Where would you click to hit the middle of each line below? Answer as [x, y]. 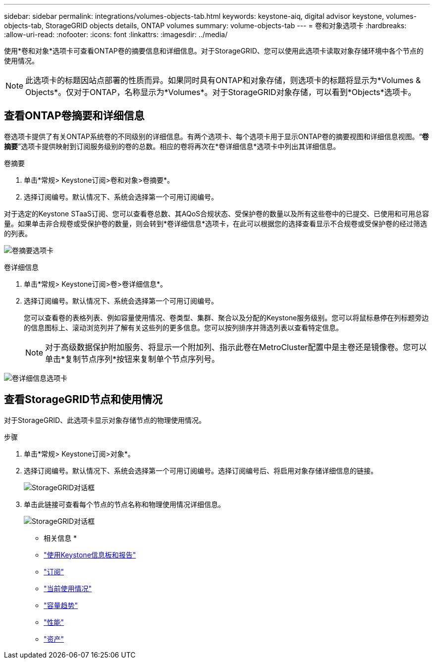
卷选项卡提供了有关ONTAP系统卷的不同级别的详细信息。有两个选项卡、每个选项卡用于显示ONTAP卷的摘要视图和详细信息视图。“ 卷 [217, 136]
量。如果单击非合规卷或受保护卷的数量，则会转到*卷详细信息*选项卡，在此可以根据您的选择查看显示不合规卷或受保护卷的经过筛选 [216, 223]
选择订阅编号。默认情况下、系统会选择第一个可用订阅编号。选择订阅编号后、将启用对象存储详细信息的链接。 [201, 470]
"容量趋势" [61, 605]
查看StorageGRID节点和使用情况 [83, 400]
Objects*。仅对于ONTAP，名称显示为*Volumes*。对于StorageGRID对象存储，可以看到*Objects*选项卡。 [221, 92]
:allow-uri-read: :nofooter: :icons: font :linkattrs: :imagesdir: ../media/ [116, 34]
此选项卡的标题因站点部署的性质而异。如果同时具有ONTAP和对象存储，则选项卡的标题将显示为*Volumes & [223, 80]
